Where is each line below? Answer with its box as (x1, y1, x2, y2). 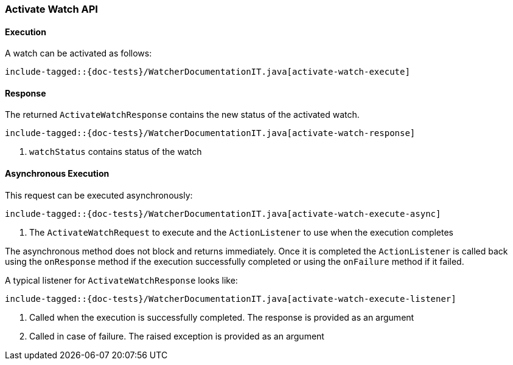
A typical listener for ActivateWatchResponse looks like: (5, 275, 238, 285)
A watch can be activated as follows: (5, 48, 152, 59)
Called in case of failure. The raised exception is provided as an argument (29, 330, 324, 341)
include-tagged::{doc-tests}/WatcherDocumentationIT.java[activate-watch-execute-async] (5, 208, 441, 219)
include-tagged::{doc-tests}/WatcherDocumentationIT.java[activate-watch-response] (5, 128, 416, 138)
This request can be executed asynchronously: (5, 189, 193, 200)
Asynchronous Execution (5, 168, 110, 179)
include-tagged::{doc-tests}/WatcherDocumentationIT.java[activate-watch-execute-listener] (5, 293, 456, 304)
